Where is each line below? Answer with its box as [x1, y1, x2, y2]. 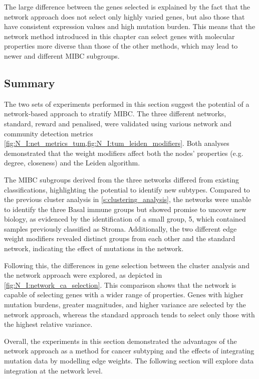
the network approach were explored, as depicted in [4, 270, 162, 280]
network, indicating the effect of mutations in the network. [4, 243, 184, 254]
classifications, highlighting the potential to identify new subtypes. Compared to [4, 184, 250, 195]
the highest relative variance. [4, 319, 93, 329]
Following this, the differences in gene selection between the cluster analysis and [4, 260, 249, 270]
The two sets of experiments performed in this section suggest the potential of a [4, 98, 249, 109]
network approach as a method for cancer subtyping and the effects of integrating [4, 345, 254, 356]
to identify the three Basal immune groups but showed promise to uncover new [4, 204, 246, 214]
